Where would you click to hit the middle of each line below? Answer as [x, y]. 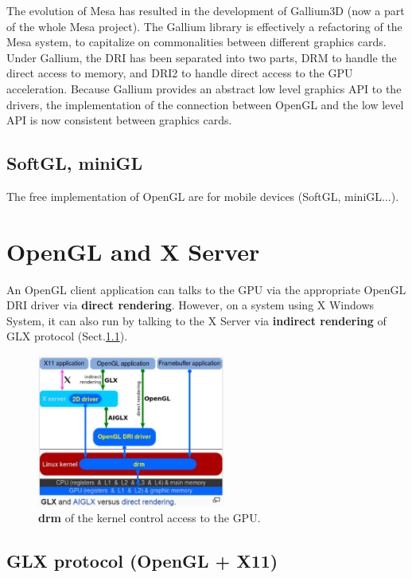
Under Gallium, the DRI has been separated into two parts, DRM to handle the [202, 57]
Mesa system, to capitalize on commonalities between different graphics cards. [196, 42]
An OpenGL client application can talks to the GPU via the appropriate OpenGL [206, 289]
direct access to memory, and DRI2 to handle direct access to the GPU [180, 73]
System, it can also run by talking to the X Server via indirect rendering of [196, 320]
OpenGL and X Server [133, 251]
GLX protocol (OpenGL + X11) [142, 560]
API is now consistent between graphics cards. [119, 120]
